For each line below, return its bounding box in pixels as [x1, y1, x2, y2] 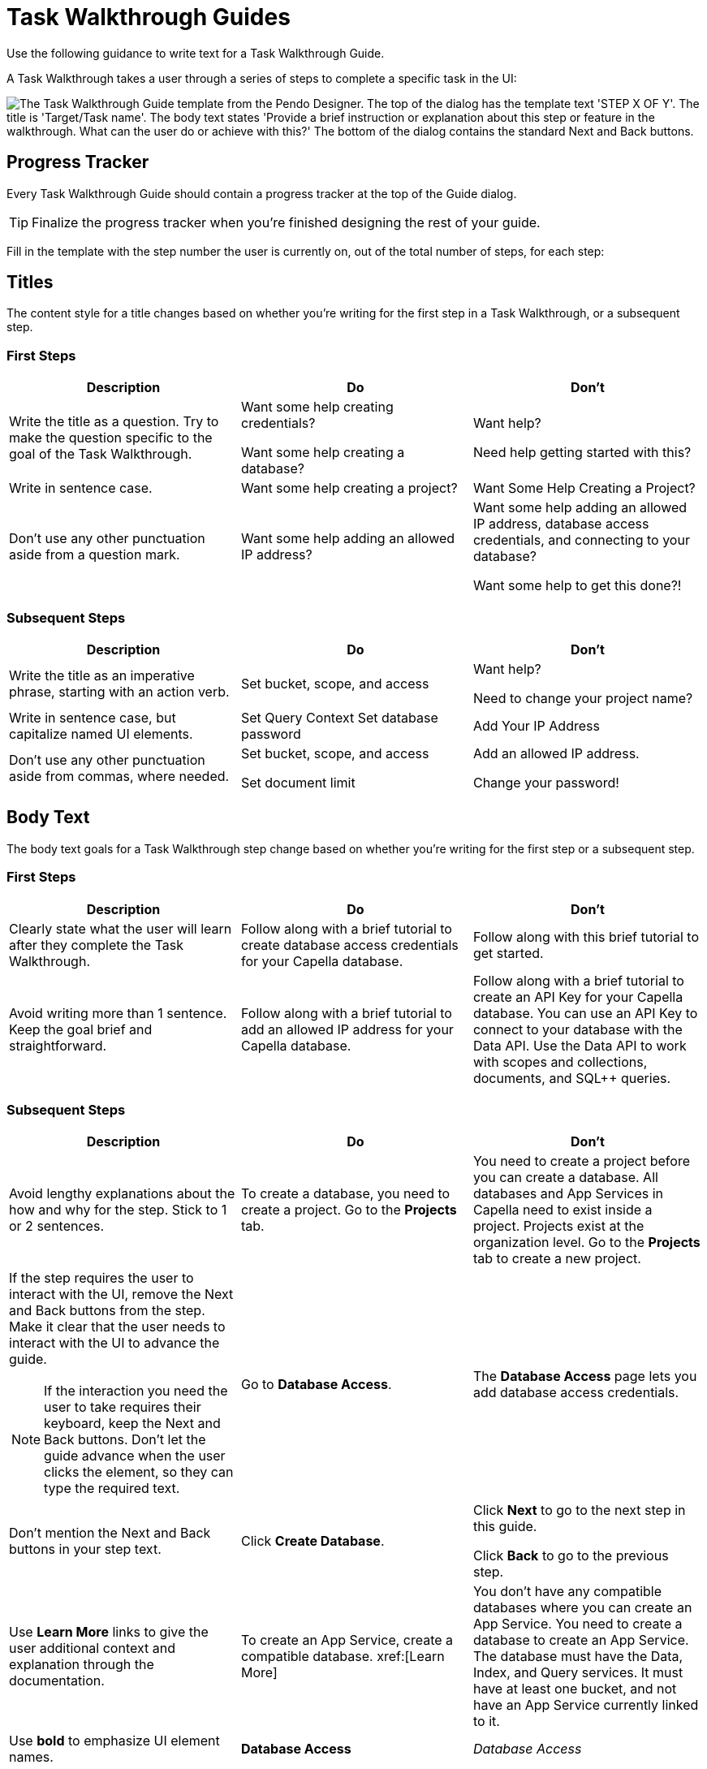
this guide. [472, 1518, 537, 1535]
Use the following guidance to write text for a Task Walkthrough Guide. [6, 45, 385, 60]
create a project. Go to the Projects [240, 1202, 457, 1219]
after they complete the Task [9, 936, 184, 953]
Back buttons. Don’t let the [44, 1431, 206, 1448]
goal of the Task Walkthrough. [9, 446, 192, 463]
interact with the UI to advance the [9, 1335, 220, 1352]
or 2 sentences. [9, 1218, 104, 1235]
